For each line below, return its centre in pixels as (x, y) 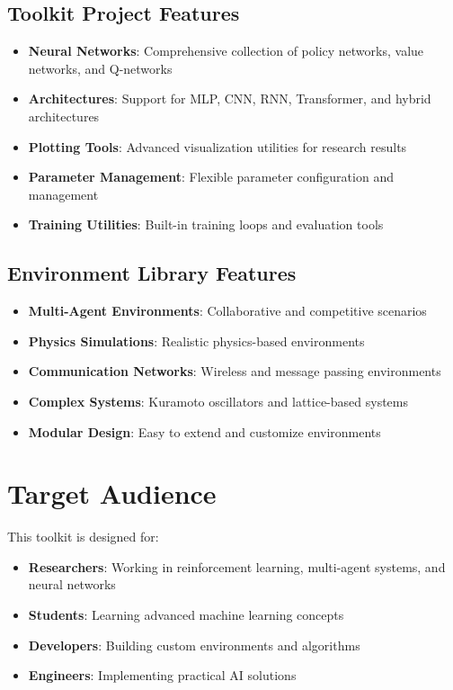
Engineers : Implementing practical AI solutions (162, 675)
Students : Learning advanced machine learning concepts (186, 615)
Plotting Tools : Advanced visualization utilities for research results (218, 146)
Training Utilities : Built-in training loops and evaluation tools (206, 224)
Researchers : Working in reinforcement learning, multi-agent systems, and (237, 566)
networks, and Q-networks (100, 68)
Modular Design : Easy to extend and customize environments (204, 431)
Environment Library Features (152, 273)
